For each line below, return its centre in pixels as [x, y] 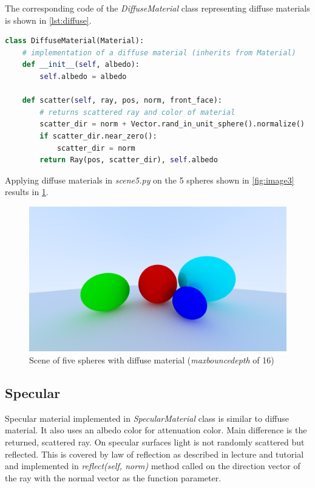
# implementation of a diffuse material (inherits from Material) [159, 53]
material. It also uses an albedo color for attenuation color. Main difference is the [156, 430]
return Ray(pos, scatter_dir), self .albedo [129, 160]
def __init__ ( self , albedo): [81, 65]
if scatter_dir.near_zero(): [98, 136]
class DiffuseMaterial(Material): [75, 41]
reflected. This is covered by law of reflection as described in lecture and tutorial [154, 454]
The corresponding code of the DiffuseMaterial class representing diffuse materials [157, 8]
